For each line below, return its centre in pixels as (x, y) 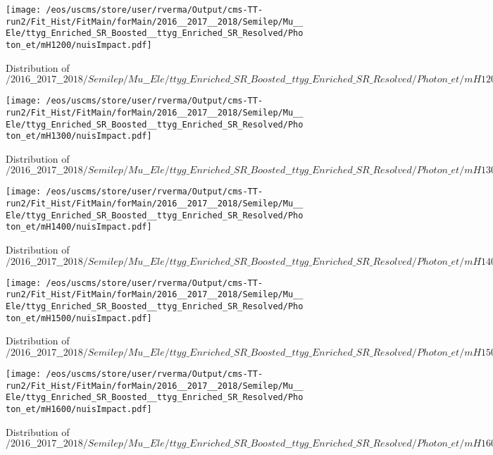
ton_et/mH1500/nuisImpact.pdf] (79, 318)
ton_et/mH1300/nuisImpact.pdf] (79, 136)
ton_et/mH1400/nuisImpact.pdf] (79, 227)
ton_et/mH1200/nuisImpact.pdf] (79, 45)
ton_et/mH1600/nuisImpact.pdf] (79, 409)
